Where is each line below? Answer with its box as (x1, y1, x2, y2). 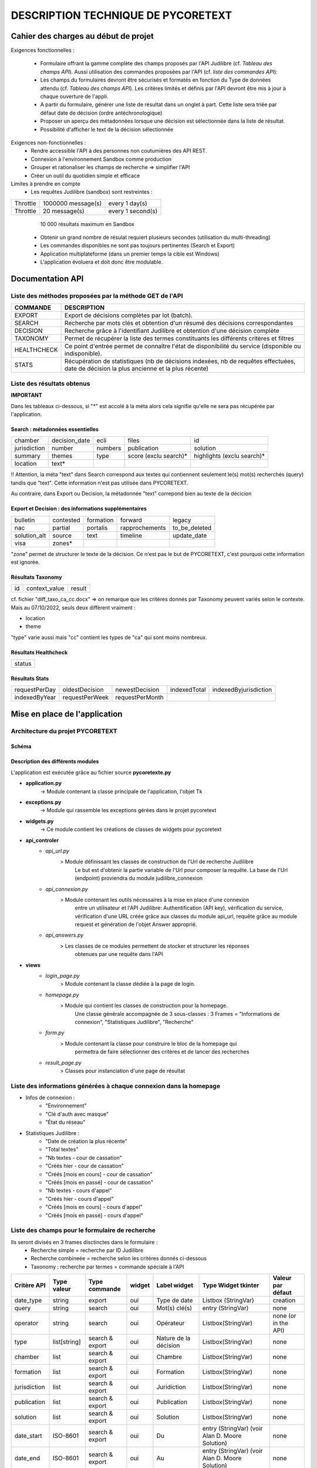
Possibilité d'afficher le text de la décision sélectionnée (40, 126, 174, 133)
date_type (14, 1297, 42, 1305)
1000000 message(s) (43, 199, 102, 207)
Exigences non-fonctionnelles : (11, 139, 86, 146)
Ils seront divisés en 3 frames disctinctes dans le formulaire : (11, 1238, 158, 1245)
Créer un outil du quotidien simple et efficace (31, 172, 140, 179)
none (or (272, 1312, 296, 1320)
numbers (96, 444, 122, 452)
